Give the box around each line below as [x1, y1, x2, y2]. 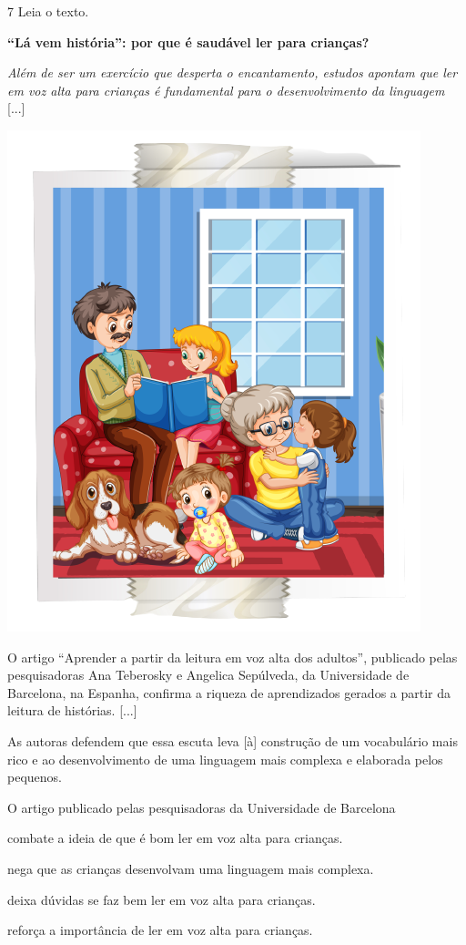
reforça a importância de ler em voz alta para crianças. [7, 920, 313, 940]
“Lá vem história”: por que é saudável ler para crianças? [7, 32, 370, 51]
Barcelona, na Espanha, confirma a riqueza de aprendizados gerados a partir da [7, 683, 451, 702]
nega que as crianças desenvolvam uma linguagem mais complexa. [7, 858, 374, 878]
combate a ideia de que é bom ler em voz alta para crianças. [7, 828, 343, 847]
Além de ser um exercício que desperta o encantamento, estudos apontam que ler [7, 63, 458, 82]
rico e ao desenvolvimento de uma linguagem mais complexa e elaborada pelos [7, 749, 443, 768]
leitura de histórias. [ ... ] [7, 701, 137, 720]
